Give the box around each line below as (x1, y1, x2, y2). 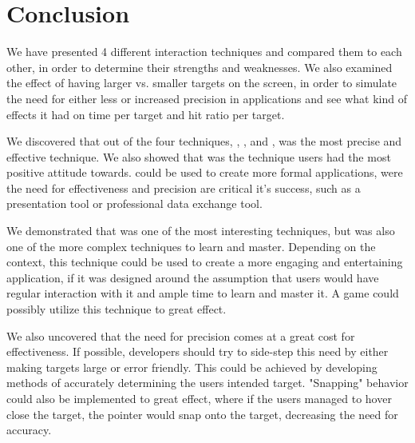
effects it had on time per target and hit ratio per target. (6, 106, 285, 122)
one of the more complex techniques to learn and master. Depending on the (6, 237, 376, 254)
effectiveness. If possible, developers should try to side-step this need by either (6, 343, 389, 360)
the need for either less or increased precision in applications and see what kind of (6, 90, 407, 106)
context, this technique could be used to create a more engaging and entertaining (6, 253, 403, 270)
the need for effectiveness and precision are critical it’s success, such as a (6, 179, 361, 196)
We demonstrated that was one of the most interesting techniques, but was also (6, 222, 395, 239)
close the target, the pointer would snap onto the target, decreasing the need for (6, 405, 398, 422)
